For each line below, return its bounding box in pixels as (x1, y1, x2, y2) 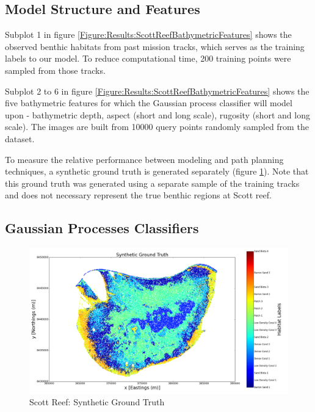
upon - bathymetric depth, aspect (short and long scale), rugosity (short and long (5, 108, 310, 121)
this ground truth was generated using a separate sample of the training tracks (5, 176, 300, 189)
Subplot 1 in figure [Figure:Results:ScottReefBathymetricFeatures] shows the (5, 28, 292, 41)
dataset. (5, 132, 35, 145)
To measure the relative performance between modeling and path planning (5, 153, 284, 165)
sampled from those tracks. (5, 63, 106, 76)
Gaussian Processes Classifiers (5, 219, 199, 237)
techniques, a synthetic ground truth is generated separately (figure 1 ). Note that (5, 165, 309, 178)
